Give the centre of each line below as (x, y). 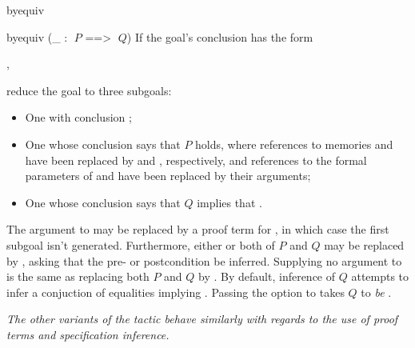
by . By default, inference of (267, 276)
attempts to (380, 276)
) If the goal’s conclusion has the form (220, 36)
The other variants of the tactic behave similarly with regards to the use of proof (202, 319)
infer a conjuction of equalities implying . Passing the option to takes (176, 292)
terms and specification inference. (88, 334)
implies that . (229, 202)
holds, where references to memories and (294, 144)
